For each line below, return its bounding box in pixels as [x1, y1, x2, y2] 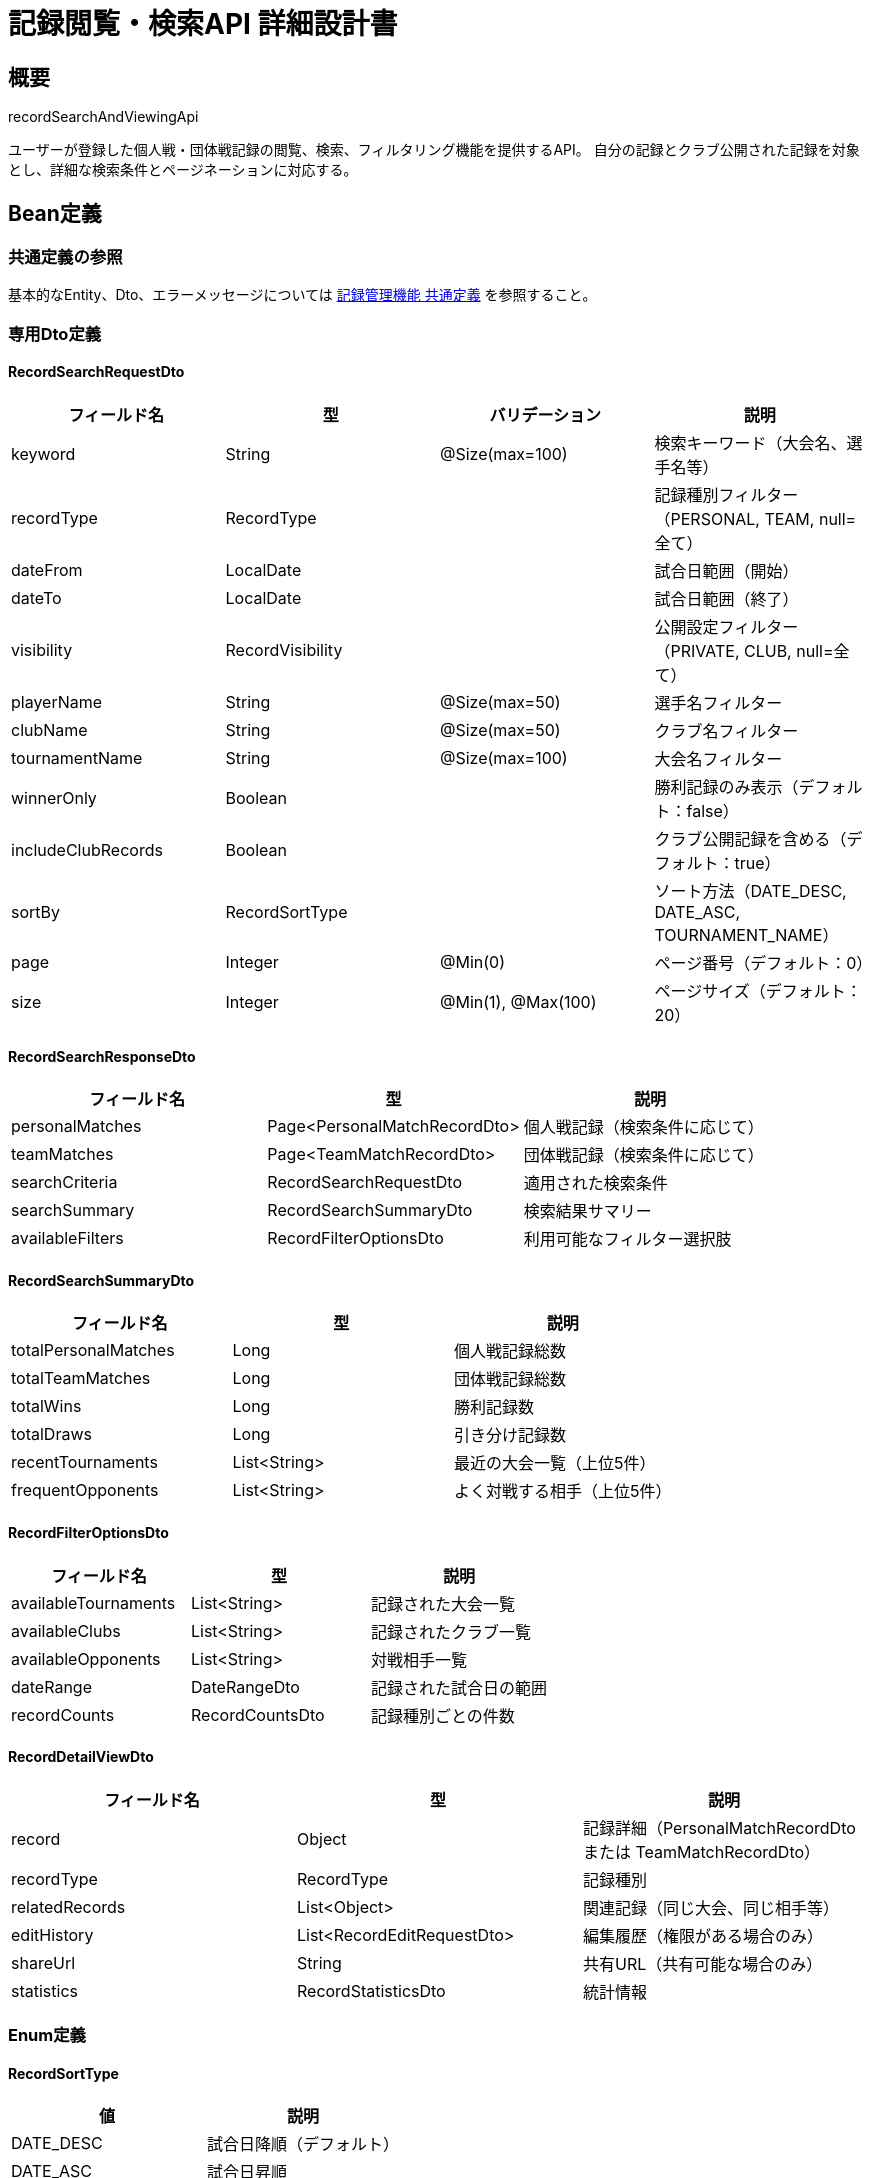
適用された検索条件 [523, 1173, 668, 1194]
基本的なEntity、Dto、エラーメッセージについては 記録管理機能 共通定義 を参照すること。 [8, 286, 597, 304]
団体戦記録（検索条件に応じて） [523, 1145, 764, 1166]
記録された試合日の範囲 [371, 1677, 548, 1698]
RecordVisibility [225, 639, 343, 660]
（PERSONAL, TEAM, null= [654, 508, 857, 529]
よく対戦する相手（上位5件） [453, 1481, 672, 1502]
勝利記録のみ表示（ [654, 776, 799, 797]
